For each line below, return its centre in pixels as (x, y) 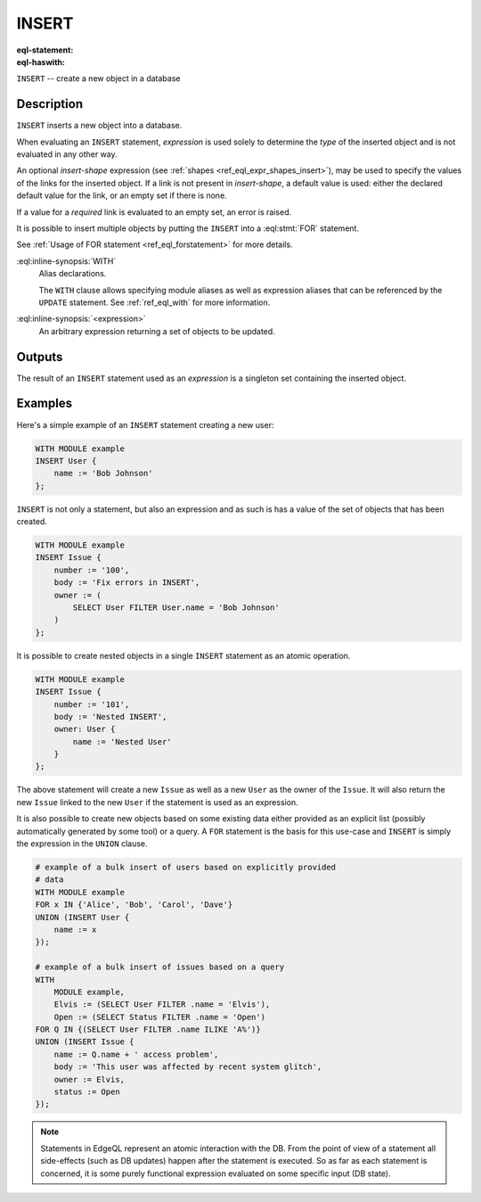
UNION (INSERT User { (82, 917)
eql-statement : (45, 50)
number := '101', (92, 704)
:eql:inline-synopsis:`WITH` (66, 261)
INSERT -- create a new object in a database (98, 78)
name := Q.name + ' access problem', (136, 1054)
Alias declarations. (73, 274)
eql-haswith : (41, 62)
